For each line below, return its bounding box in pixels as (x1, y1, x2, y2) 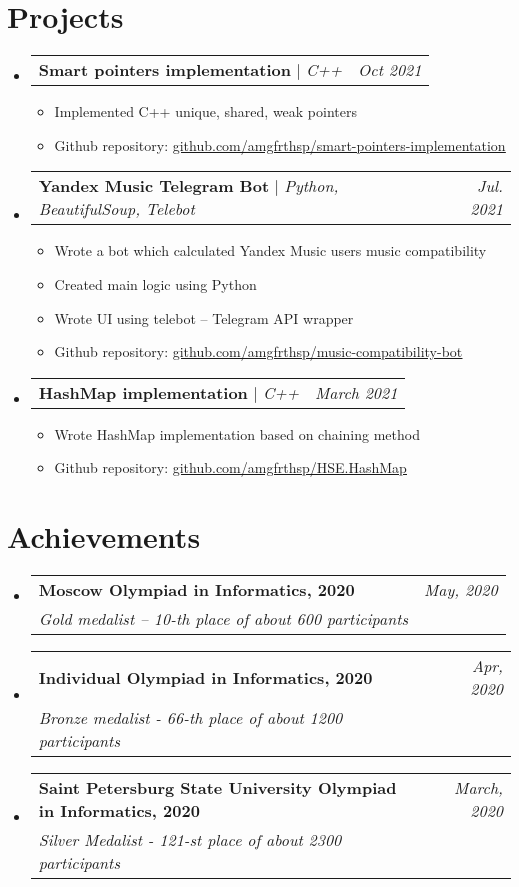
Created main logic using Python (54, 273, 257, 294)
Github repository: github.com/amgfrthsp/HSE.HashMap (54, 457, 407, 478)
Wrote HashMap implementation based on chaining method (54, 423, 420, 444)
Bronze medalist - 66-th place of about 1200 (38, 706, 343, 729)
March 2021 (314, 380, 398, 404)
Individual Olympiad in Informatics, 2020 (38, 665, 373, 689)
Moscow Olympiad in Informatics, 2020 (38, 578, 355, 601)
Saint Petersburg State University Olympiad (38, 776, 397, 799)
